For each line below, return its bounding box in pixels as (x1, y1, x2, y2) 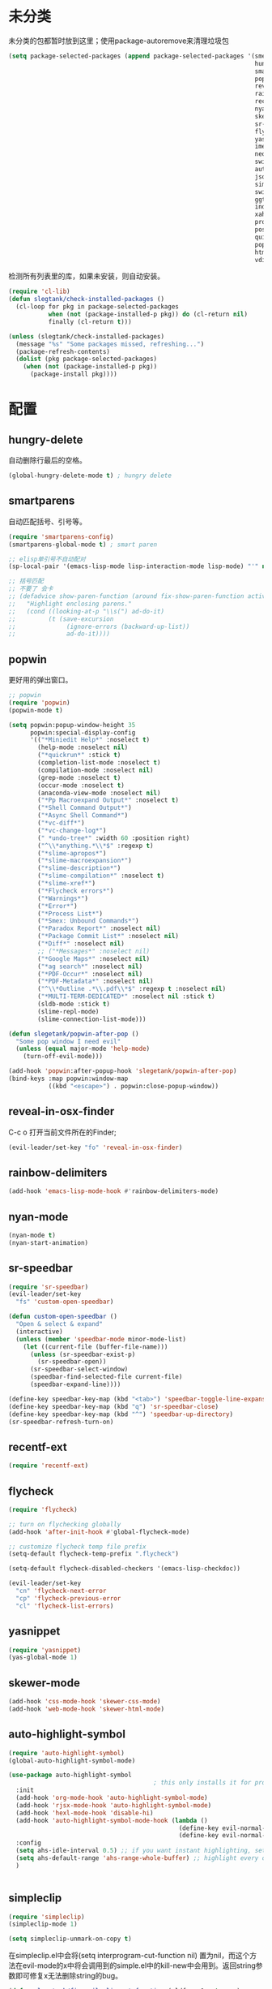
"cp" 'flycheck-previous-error (15, 1594, 121, 1603)
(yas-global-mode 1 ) (8, 1653, 79, 1662)
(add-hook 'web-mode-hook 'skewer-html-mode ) (8, 1705, 164, 1713)
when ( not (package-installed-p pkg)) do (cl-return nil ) (48, 310, 249, 319)
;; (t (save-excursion (8, 614, 114, 623)
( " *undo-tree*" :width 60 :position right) (37, 833, 190, 842)
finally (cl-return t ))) (48, 317, 132, 325)
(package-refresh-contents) (15, 347, 111, 355)
